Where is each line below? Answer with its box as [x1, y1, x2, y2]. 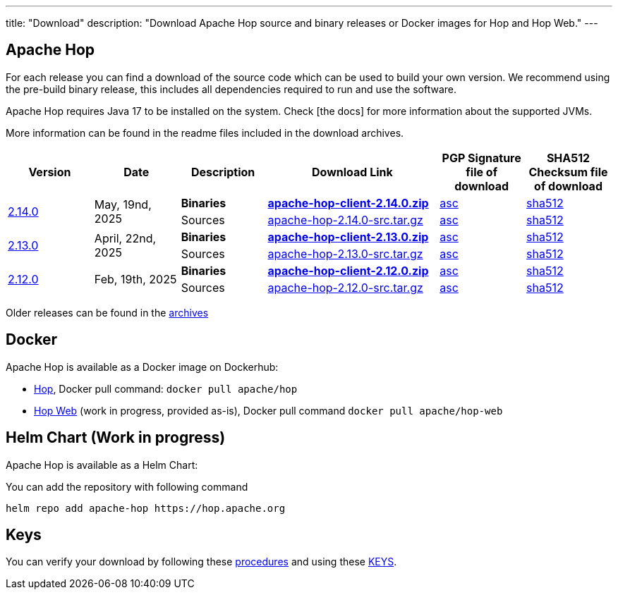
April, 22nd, [94, 231, 157, 245]
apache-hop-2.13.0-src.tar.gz [267, 246, 423, 261]
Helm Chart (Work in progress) [6, 429, 226, 447]
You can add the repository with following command [6, 480, 248, 493]
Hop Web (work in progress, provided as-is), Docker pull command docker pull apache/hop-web [34, 404, 503, 417]
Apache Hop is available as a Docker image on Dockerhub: [6, 360, 279, 373]
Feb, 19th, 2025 [94, 271, 177, 286]
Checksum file [528, 164, 608, 179]
